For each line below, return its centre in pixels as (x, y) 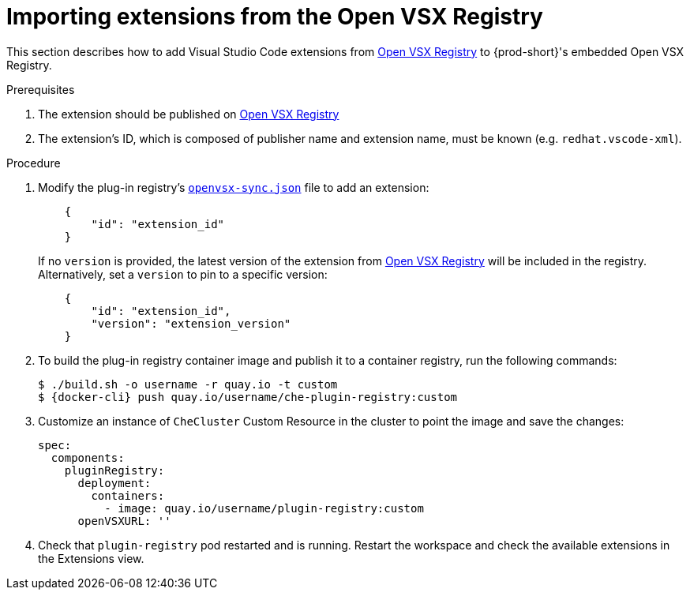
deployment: (114, 483)
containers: (128, 495)
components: (88, 457)
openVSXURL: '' (124, 521)
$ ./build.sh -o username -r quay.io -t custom (188, 384)
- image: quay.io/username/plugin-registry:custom (264, 508)
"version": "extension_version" (191, 323)
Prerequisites (41, 89)
